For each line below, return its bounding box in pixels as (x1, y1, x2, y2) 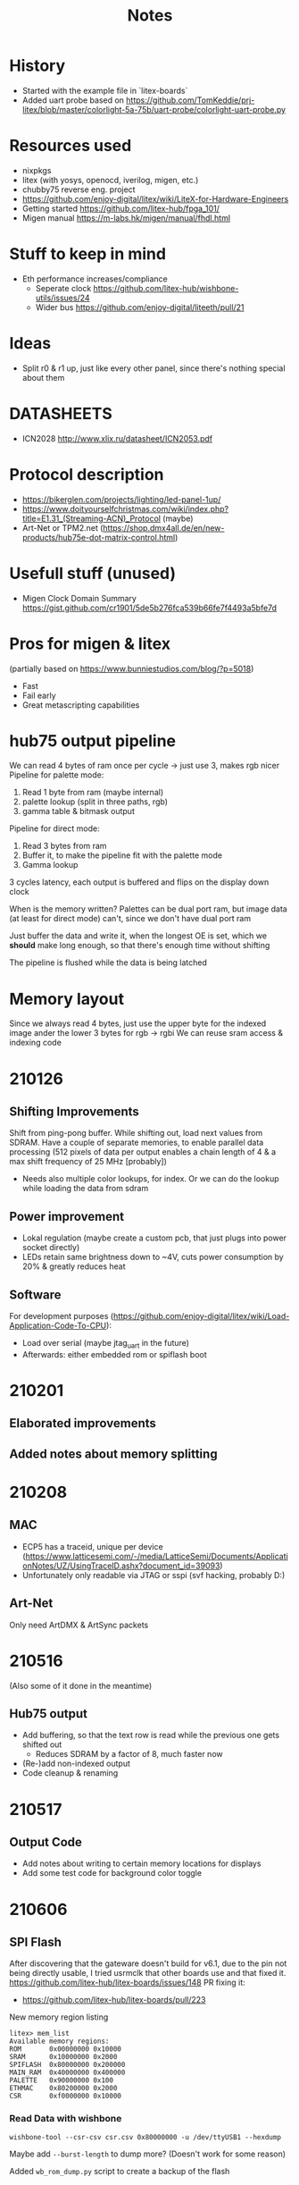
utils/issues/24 (35, 292, 91, 303)
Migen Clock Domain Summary (21, 592, 137, 603)
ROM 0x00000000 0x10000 (9, 2045, 122, 2054)
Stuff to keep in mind (9, 244, 167, 265)
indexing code (9, 1038, 62, 1048)
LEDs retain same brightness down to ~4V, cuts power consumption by (21, 1252, 284, 1263)
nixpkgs (21, 164, 52, 175)
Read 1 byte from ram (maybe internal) (21, 787, 163, 798)
